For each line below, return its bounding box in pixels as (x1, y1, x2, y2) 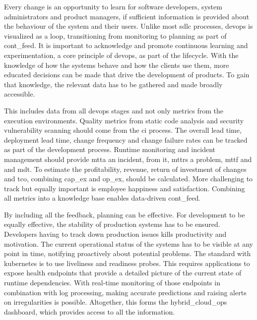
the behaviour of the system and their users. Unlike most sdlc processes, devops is (4, 21, 253, 31)
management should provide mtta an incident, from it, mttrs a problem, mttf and (4, 154, 252, 164)
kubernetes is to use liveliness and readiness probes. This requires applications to (4, 258, 250, 268)
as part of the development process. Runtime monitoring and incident (4, 144, 215, 155)
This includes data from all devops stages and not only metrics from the (4, 105, 223, 115)
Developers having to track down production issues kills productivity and (4, 229, 227, 239)
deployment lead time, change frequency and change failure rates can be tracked (4, 134, 248, 145)
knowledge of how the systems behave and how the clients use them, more (4, 59, 229, 70)
